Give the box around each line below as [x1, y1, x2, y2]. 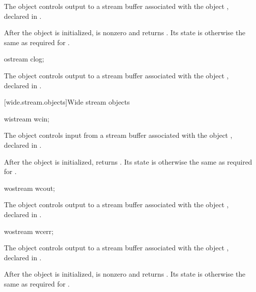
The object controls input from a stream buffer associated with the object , [4, 130, 233, 140]
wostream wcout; [4, 182, 55, 193]
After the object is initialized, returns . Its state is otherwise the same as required [4, 156, 253, 167]
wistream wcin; [4, 113, 50, 123]
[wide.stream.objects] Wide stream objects [4, 97, 130, 107]
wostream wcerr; [4, 226, 54, 236]
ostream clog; [4, 54, 44, 64]
